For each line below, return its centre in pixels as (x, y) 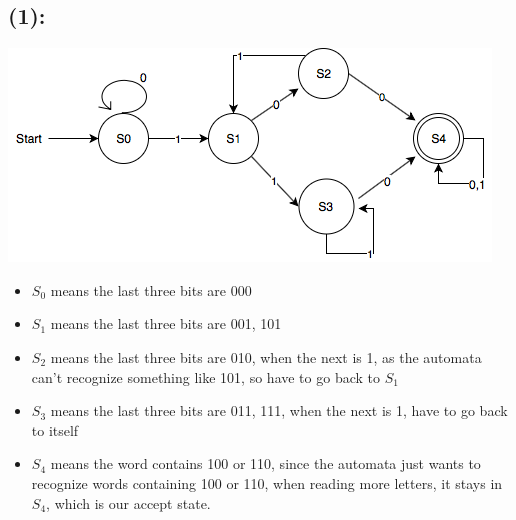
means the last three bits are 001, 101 (166, 323)
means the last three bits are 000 (151, 289)
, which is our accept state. (128, 502)
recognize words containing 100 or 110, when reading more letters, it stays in (267, 482)
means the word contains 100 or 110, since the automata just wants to (265, 463)
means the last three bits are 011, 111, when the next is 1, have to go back (279, 410)
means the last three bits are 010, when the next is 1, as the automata (266, 356)
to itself (55, 429)
